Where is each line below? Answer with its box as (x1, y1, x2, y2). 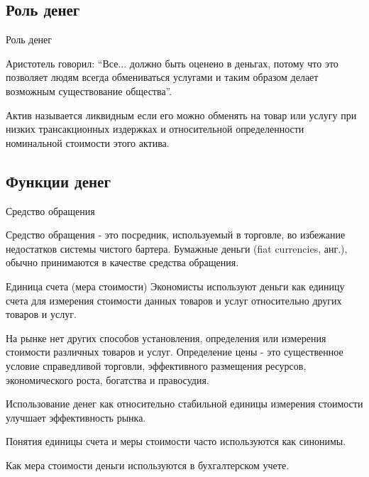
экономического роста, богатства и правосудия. (6, 372, 209, 387)
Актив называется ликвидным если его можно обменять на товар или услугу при (6, 107, 357, 122)
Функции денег (6, 170, 111, 192)
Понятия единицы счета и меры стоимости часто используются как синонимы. (6, 434, 346, 449)
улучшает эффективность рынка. (6, 410, 146, 424)
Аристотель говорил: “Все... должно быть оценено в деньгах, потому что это (6, 55, 338, 70)
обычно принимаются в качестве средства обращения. (6, 255, 239, 270)
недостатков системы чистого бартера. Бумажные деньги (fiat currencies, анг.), (6, 241, 348, 256)
